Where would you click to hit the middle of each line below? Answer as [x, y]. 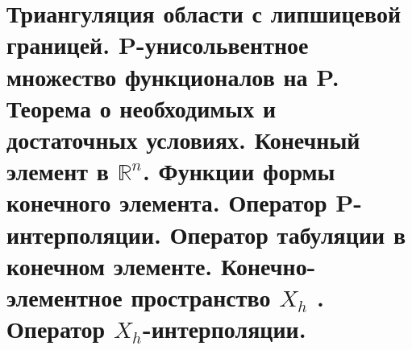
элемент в [58, 171]
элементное [65, 296]
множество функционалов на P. [173, 76]
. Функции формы [239, 171]
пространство [201, 296]
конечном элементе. [110, 265]
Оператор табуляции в [287, 234]
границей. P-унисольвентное [158, 45]
